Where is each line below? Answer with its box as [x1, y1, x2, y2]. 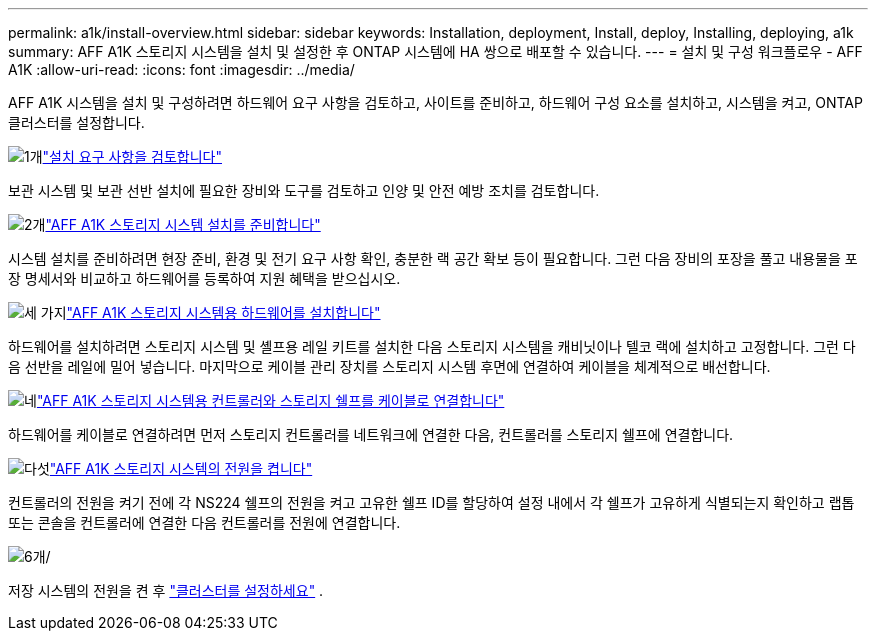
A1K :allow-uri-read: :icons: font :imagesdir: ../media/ [8, 61, 355, 78]
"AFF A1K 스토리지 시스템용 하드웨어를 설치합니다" [66, 304, 381, 321]
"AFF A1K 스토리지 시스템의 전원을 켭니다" [49, 460, 313, 477]
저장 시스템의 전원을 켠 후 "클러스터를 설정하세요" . [8, 582, 324, 599]
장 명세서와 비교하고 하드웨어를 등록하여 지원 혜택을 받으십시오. [8, 270, 401, 287]
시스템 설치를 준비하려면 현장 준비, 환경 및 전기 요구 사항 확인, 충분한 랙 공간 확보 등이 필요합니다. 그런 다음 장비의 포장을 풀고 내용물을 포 [8, 250, 858, 267]
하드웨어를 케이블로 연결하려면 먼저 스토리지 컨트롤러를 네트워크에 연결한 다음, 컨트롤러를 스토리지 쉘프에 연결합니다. [8, 426, 734, 443]
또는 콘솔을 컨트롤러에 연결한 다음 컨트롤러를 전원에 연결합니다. [8, 514, 401, 531]
